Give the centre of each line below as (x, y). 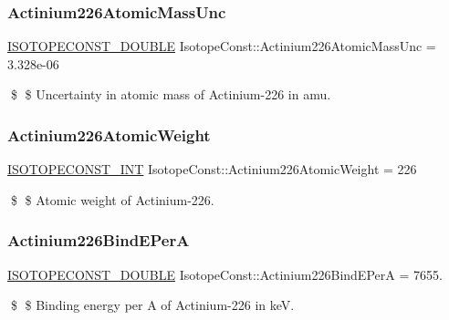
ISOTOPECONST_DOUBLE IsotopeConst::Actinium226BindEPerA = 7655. (225, 274)
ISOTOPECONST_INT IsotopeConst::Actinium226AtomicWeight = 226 (212, 169)
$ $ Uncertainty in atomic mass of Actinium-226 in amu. (171, 94)
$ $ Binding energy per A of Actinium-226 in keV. (152, 305)
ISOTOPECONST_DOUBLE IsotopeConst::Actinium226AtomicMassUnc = (222, 46)
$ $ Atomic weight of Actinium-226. (112, 199)
